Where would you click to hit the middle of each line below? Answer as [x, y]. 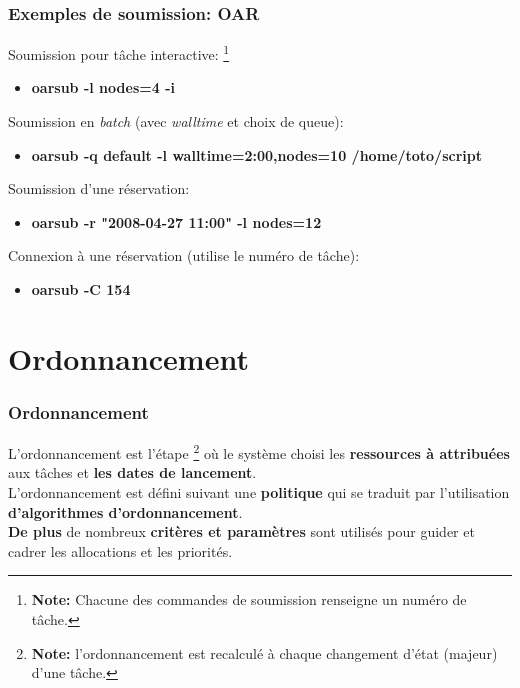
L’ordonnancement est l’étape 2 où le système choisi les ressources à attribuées [259, 451]
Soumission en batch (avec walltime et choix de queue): [176, 121]
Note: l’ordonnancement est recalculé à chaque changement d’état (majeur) [264, 652]
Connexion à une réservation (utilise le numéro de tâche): [184, 255]
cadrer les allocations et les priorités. [120, 550]
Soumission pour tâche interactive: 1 [119, 52]
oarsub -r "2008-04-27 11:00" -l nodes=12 [176, 221]
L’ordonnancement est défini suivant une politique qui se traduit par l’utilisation [259, 492]
